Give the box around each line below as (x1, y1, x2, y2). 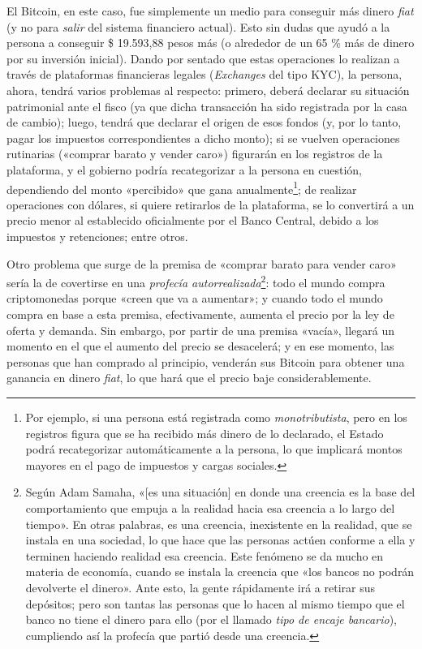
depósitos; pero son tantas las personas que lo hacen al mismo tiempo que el (25, 595, 405, 612)
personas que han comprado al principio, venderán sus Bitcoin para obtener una (6, 353, 405, 370)
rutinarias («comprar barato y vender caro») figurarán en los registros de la (6, 145, 383, 162)
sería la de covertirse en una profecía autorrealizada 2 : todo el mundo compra (6, 272, 385, 290)
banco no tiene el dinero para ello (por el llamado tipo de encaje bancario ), (25, 611, 397, 628)
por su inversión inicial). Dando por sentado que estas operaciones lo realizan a (6, 49, 400, 67)
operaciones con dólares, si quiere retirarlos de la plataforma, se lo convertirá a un (6, 196, 415, 213)
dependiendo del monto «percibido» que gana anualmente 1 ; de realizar (6, 178, 357, 197)
